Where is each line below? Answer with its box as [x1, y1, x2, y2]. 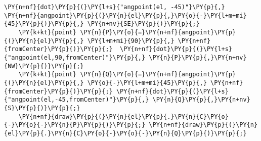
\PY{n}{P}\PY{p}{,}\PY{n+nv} [149, 54, 247, 61]
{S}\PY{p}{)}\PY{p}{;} [4, 104, 80, 112]
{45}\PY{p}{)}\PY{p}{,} [4, 20, 84, 28]
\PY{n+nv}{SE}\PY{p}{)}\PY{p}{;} [87, 20, 200, 28]
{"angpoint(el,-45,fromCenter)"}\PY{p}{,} [4, 96, 149, 104]
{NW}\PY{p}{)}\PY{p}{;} [4, 62, 84, 70]
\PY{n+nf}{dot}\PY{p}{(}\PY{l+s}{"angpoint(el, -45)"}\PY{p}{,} [4, 4, 225, 11]
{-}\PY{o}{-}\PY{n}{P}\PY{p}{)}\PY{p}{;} [4, 121, 146, 129]
